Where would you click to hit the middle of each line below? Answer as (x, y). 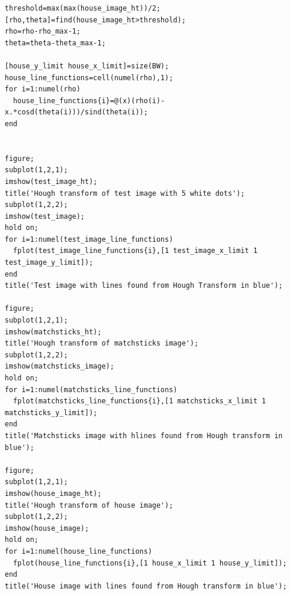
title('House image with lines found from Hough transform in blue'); (146, 586)
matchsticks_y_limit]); (51, 412)
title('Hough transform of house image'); (89, 505)
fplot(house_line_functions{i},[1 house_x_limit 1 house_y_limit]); (150, 563)
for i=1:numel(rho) (43, 89)
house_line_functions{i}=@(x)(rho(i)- (89, 101)
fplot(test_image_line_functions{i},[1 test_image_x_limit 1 (135, 251)
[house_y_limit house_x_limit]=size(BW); (87, 66)
